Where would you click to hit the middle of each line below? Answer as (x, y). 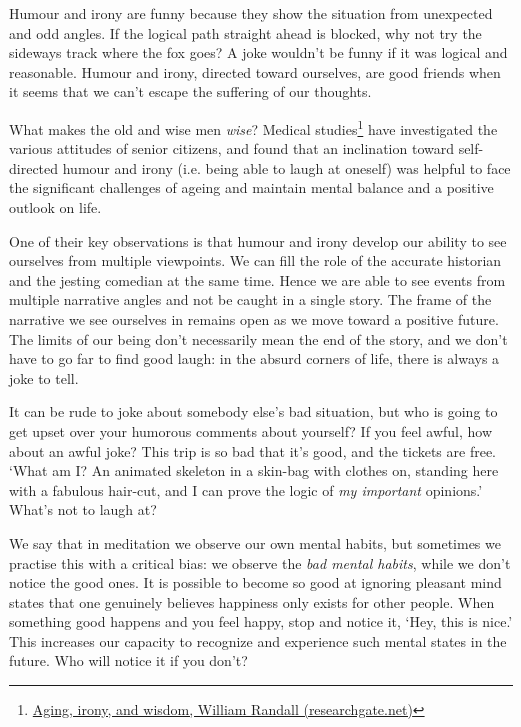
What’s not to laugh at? (83, 509)
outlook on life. (55, 207)
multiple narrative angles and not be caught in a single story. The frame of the (250, 299)
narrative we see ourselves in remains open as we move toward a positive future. (254, 318)
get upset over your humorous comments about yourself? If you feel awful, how (251, 430)
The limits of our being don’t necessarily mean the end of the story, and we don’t (258, 338)
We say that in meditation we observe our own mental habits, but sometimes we (255, 542)
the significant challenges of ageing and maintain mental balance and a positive (251, 187)
